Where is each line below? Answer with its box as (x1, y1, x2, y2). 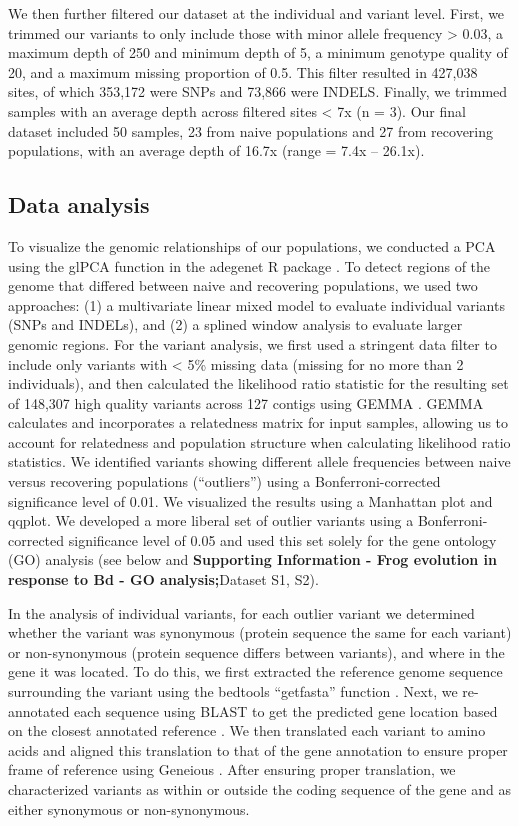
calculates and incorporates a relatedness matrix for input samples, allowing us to (8, 412, 509, 433)
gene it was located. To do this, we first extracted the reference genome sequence (8, 661, 503, 682)
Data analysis (8, 189, 150, 220)
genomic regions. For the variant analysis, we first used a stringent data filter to (8, 333, 497, 354)
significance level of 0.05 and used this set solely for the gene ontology (68, 529, 497, 550)
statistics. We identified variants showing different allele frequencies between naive (8, 451, 511, 472)
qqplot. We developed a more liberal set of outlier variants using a (8, 510, 414, 531)
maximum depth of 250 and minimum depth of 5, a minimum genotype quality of (8, 42, 508, 63)
